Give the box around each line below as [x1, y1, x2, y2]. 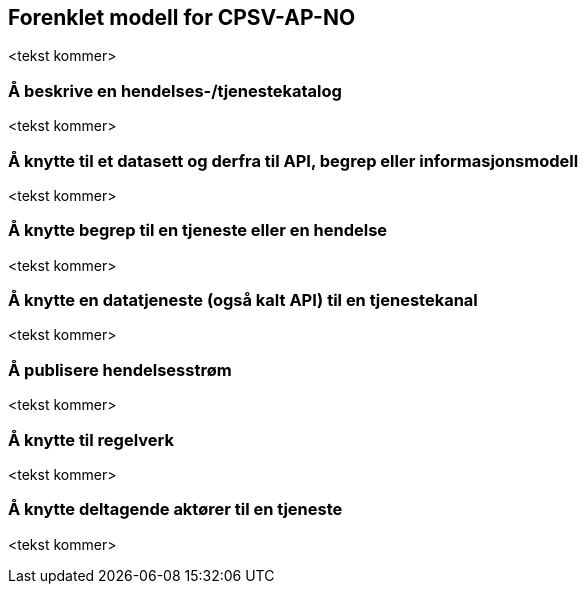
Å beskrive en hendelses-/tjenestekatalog [8, 80, 342, 101]
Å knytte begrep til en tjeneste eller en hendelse [8, 220, 388, 241]
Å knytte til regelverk [8, 429, 174, 450]
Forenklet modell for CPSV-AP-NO [8, 5, 356, 30]
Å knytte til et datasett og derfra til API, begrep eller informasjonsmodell [8, 150, 579, 171]
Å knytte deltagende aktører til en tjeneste [8, 499, 343, 520]
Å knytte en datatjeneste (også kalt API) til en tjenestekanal [8, 290, 478, 311]
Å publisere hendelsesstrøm [8, 359, 232, 380]
